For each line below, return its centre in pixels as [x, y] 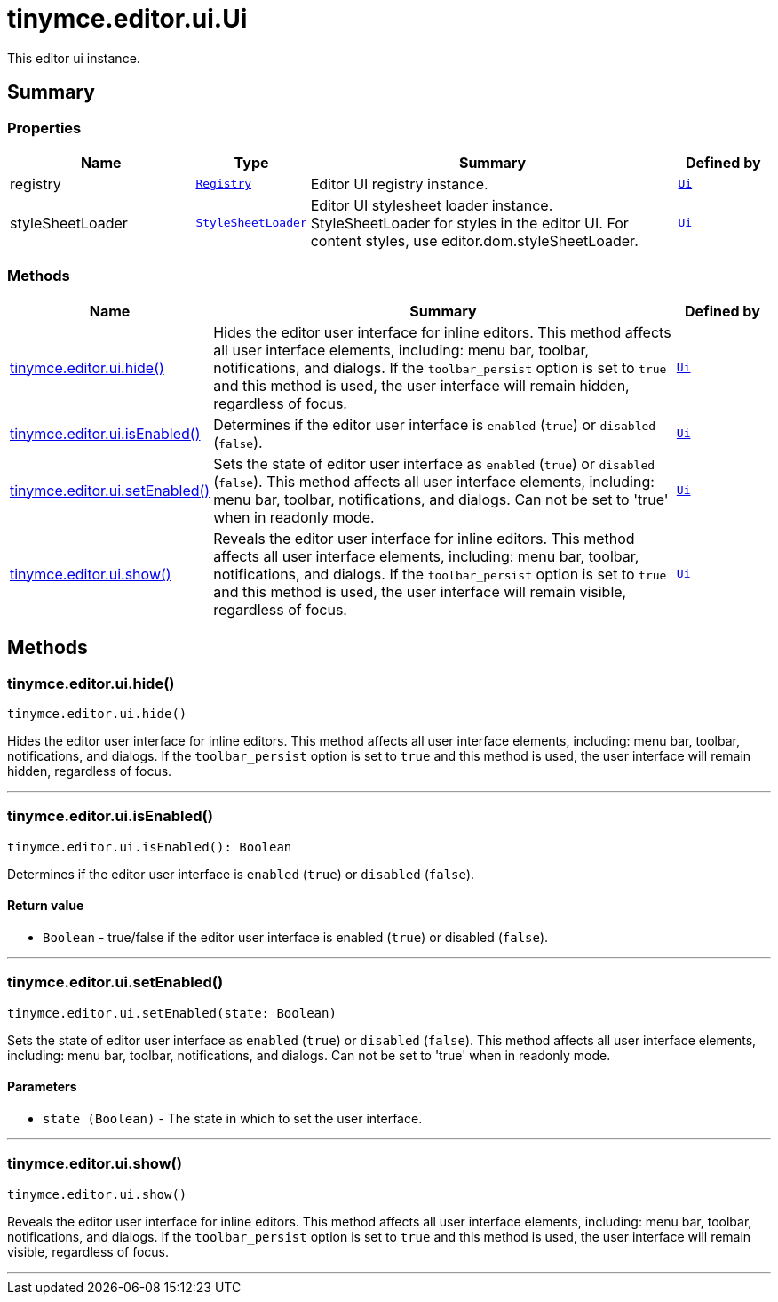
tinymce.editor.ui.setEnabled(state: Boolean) [172, 1013]
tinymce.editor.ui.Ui [127, 19]
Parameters [42, 1087]
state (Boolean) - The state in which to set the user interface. [233, 1118]
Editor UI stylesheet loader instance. [432, 205]
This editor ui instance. [74, 58]
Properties [44, 128]
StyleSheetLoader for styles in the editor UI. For [469, 223]
